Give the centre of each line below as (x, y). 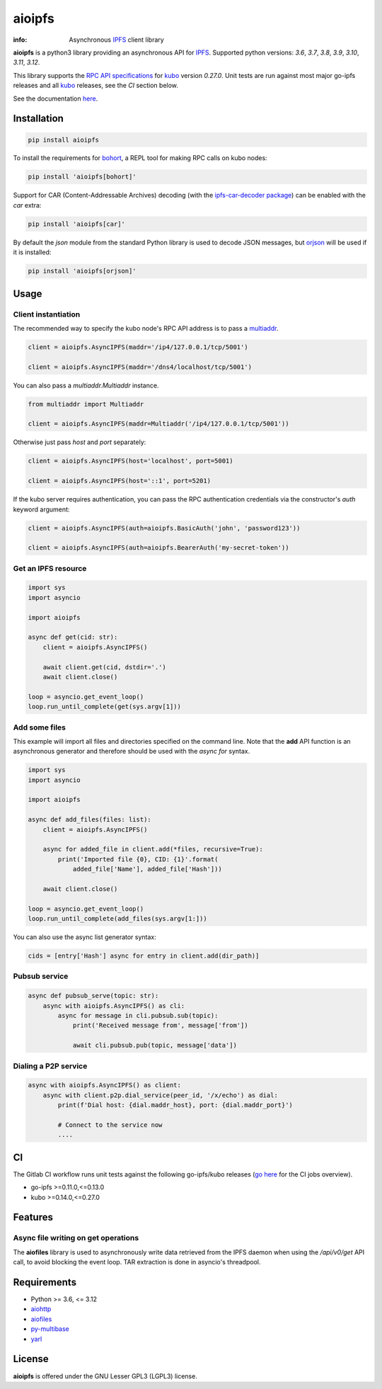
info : (20, 40)
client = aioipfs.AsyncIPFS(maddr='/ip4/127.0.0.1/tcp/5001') (138, 347)
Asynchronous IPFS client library (116, 40)
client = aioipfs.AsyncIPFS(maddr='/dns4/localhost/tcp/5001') (140, 367)
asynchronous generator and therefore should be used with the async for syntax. (132, 752)
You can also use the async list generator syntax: (85, 937)
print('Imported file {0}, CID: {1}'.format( (138, 859)
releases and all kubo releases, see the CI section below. (95, 86)
